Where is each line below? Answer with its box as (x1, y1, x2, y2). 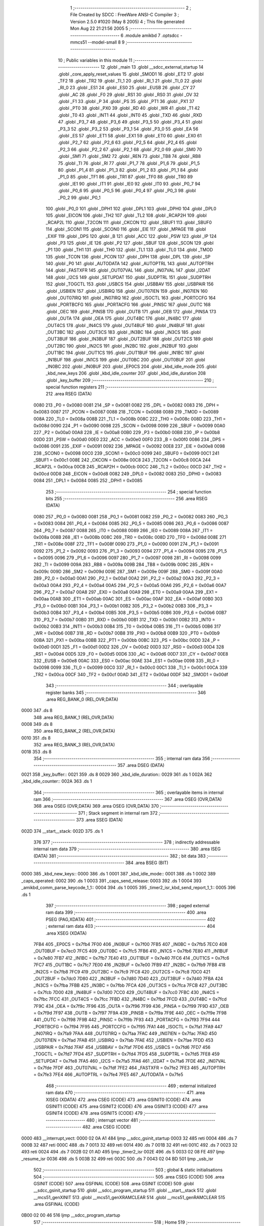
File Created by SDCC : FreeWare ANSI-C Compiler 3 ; (70, 12, 179, 18)
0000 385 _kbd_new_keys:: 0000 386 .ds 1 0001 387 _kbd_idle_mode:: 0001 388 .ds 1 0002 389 (21, 871, 216, 877)
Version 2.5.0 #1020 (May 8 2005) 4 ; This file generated (70, 19, 185, 25)
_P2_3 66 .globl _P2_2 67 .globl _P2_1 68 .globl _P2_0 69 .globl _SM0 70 (58, 146, 202, 152)
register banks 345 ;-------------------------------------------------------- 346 (45, 690, 206, 695)
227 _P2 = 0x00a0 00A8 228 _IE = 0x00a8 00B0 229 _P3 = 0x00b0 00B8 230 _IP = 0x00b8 (33, 430, 220, 435)
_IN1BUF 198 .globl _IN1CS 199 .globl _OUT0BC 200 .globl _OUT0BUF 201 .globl (45, 357, 205, 362)
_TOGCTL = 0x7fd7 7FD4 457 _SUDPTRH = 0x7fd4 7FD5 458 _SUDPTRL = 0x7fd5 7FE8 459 (33, 1051, 220, 1057)
